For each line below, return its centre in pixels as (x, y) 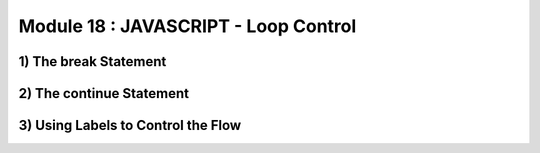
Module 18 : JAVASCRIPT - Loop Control (187, 26)
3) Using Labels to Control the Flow (130, 125)
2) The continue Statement (104, 93)
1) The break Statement (92, 61)
